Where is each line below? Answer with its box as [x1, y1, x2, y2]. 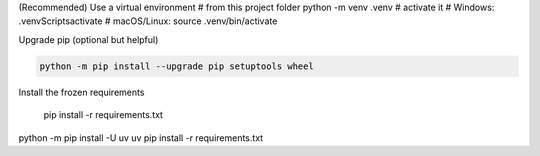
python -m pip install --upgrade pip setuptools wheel [39, 60, 314, 72]
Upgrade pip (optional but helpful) [18, 33, 159, 45]
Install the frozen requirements [18, 86, 145, 98]
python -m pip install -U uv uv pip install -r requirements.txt [18, 131, 264, 144]
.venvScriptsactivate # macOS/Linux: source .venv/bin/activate [18, 15, 278, 27]
